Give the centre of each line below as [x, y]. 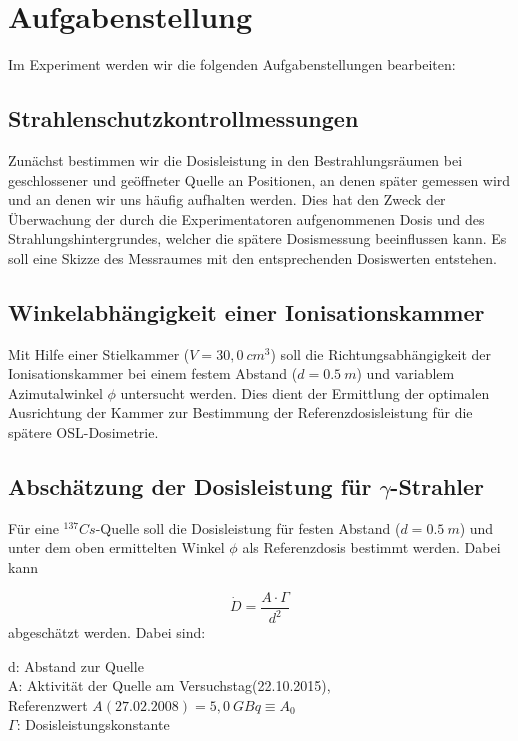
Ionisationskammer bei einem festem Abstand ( [153, 373]
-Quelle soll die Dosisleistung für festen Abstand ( [248, 527]
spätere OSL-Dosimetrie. [83, 432]
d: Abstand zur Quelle [76, 665]
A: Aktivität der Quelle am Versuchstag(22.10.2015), [169, 685]
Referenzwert [48, 704]
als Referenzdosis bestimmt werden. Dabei [371, 547]
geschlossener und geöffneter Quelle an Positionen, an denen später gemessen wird [259, 179]
